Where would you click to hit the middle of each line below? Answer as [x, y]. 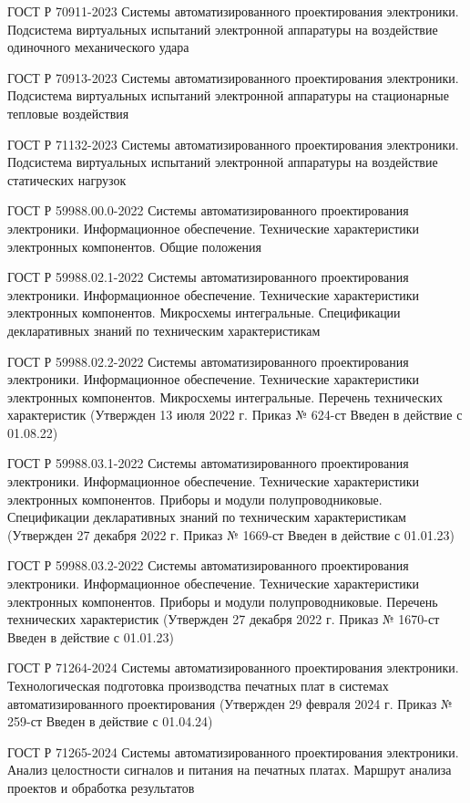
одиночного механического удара [98, 47]
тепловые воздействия [68, 113]
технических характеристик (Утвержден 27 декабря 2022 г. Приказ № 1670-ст [224, 619]
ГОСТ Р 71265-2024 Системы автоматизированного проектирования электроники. [233, 751]
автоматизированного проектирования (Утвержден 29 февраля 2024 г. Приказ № [230, 703]
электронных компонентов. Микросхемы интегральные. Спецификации [204, 313]
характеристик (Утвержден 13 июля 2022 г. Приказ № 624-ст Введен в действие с [235, 415]
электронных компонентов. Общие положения [134, 246]
